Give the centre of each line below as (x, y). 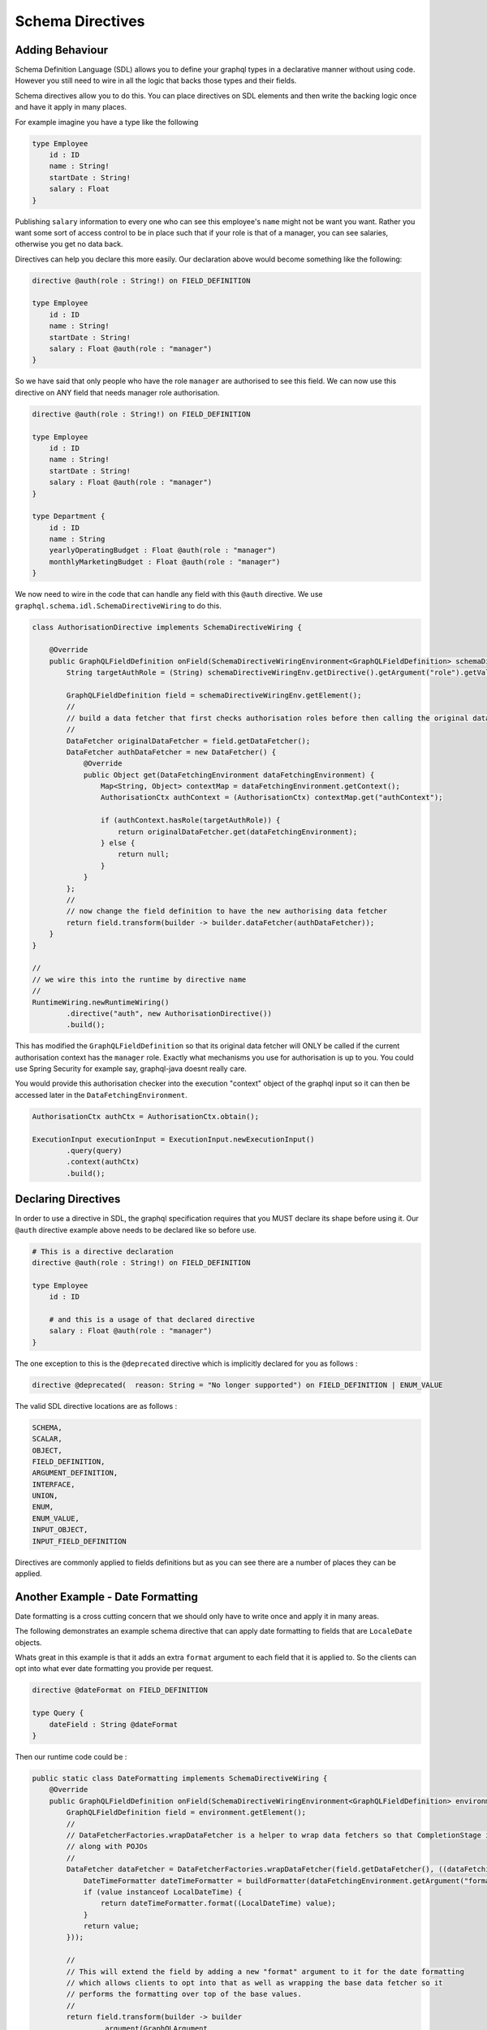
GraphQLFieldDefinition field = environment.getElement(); (186, 1812)
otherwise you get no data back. (69, 244)
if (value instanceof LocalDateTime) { (163, 1892)
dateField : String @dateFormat (114, 1724)
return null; (144, 854)
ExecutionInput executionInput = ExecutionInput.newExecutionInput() (173, 1139)
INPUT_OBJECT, (60, 1530)
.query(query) (94, 1150)
